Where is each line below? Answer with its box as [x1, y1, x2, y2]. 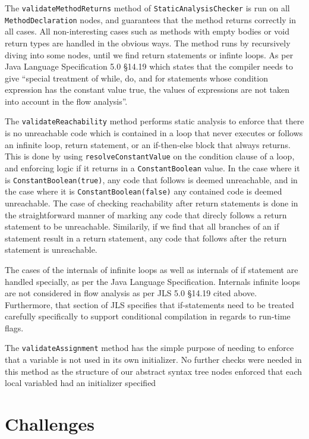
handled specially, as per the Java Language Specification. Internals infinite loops [5, 275, 301, 287]
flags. [5, 321, 24, 334]
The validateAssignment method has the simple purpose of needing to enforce [5, 341, 294, 354]
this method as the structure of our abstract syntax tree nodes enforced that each [5, 365, 302, 377]
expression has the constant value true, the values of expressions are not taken [5, 83, 290, 96]
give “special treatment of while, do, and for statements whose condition [5, 71, 268, 84]
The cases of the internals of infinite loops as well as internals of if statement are [5, 263, 298, 275]
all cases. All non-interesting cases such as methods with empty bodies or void [5, 25, 290, 37]
